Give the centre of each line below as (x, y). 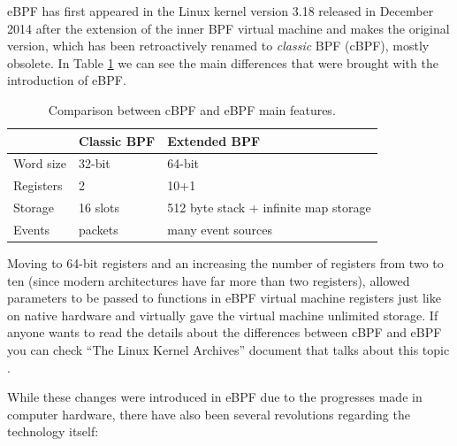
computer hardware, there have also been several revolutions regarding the (209, 414)
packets (99, 229)
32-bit (95, 163)
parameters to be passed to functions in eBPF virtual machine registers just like (224, 298)
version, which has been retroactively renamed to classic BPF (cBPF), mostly (218, 46)
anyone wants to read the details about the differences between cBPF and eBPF (225, 332)
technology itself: (53, 431)
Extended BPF (214, 140)
